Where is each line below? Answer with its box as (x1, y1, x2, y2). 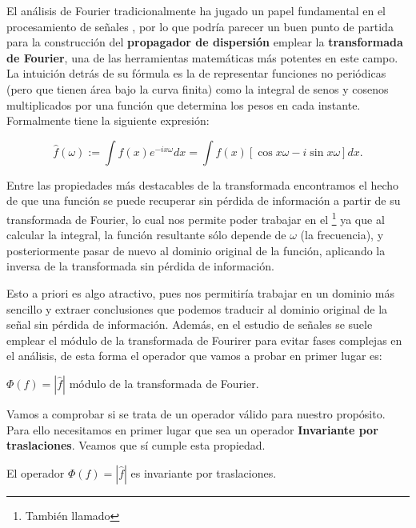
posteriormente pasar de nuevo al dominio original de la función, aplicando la (6, 242, 386, 258)
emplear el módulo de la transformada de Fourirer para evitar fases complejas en (6, 331, 402, 348)
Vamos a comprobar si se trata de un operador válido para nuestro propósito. (6, 405, 386, 422)
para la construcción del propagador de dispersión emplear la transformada (6, 34, 403, 50)
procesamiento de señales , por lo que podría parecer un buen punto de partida (6, 18, 394, 34)
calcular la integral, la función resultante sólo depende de (6, 226, 286, 243)
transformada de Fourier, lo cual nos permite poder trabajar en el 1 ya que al (6, 208, 385, 227)
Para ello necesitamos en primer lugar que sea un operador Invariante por (6, 421, 378, 438)
